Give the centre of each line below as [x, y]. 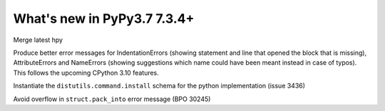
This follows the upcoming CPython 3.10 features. [86, 73]
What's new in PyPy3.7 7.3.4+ [104, 18]
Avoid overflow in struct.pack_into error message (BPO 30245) [112, 99]
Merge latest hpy [38, 40]
